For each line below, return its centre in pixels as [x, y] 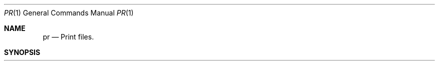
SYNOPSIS [22, 52]
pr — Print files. [68, 37]
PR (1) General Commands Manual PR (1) [69, 13]
